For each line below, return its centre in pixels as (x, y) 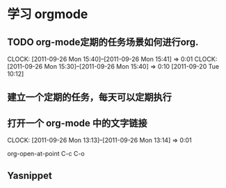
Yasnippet (30, 175)
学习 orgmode (48, 14)
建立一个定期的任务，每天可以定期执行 (89, 97)
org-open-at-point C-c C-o (46, 154)
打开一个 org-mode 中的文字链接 (77, 123)
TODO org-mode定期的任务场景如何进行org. (103, 42)
